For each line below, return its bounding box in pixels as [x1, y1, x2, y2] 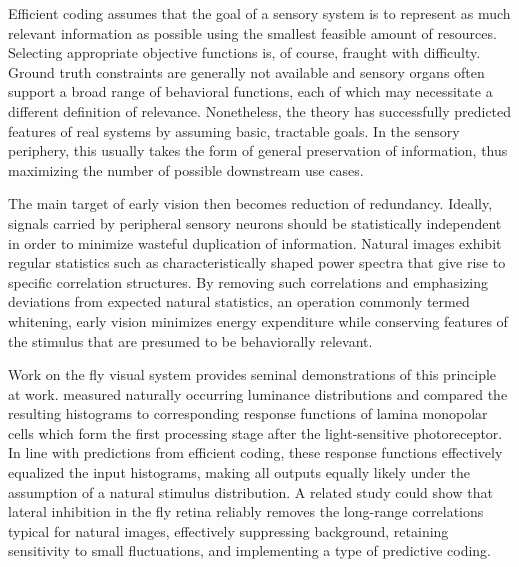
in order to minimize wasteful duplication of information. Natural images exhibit [8, 232, 502, 253]
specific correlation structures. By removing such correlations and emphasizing [8, 271, 489, 292]
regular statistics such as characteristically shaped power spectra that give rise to [8, 252, 506, 273]
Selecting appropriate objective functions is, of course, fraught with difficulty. [8, 42, 481, 63]
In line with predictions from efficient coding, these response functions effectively [8, 442, 503, 463]
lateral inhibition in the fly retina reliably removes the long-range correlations [8, 501, 484, 522]
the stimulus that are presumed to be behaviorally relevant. [8, 330, 373, 351]
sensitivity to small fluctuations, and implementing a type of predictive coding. [8, 540, 491, 561]
